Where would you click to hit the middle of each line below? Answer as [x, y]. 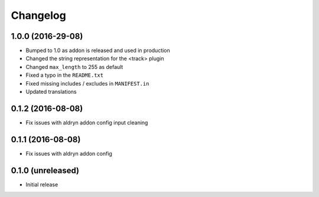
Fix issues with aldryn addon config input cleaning [87, 122]
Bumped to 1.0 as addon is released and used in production [98, 51]
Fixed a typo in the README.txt [64, 75]
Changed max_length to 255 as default [74, 67]
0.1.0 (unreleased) [45, 170]
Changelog [38, 15]
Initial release [42, 184]
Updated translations [51, 92]
